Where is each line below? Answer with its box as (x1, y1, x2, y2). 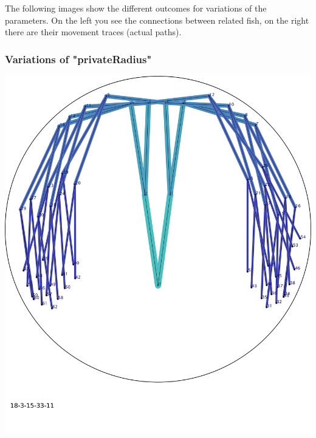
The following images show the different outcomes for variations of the (5, 2, 267, 14)
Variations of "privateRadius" (5, 51, 152, 66)
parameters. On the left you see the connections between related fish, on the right (5, 13, 309, 26)
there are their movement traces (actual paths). (5, 26, 182, 38)
